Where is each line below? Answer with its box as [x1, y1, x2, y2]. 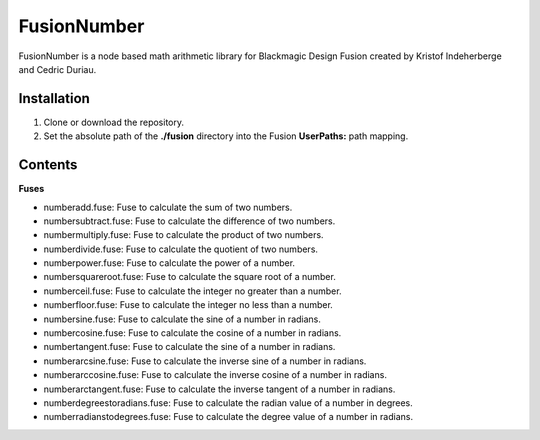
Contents [18, 156, 78, 174]
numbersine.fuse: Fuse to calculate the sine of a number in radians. [43, 313, 322, 325]
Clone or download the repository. [43, 116, 185, 128]
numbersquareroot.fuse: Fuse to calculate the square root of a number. [43, 271, 337, 283]
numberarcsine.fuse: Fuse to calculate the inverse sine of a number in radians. [43, 355, 367, 367]
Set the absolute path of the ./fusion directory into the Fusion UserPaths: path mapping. [43, 130, 409, 142]
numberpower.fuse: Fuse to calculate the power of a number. [43, 257, 295, 269]
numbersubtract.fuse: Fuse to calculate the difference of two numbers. [43, 215, 336, 227]
